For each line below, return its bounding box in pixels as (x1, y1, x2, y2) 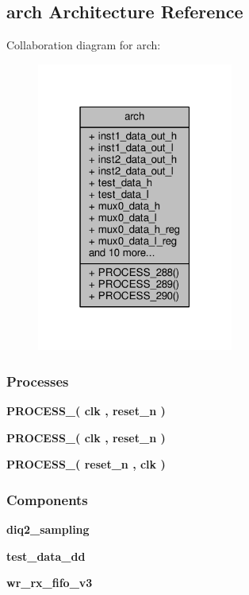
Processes (6, 371, 69, 391)
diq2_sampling (6, 521, 90, 538)
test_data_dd (6, 547, 86, 564)
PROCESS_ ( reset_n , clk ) (6, 456, 166, 472)
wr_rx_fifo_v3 (6, 574, 93, 591)
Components (6, 489, 88, 509)
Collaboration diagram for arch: (6, 37, 161, 53)
